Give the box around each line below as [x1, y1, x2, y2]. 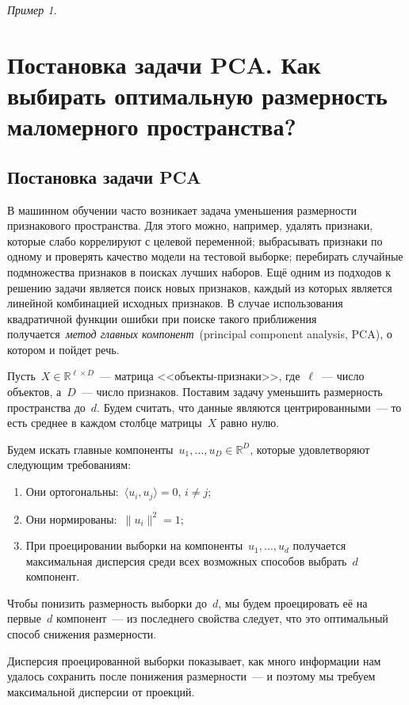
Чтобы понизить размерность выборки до [7, 594, 207, 611]
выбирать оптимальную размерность [7, 78, 388, 111]
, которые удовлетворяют [250, 440, 370, 457]
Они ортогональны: [25, 483, 119, 500]
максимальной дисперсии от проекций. [7, 683, 195, 699]
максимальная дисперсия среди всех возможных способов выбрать [25, 552, 347, 569]
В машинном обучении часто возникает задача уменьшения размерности [7, 201, 357, 218]
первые [7, 610, 41, 627]
